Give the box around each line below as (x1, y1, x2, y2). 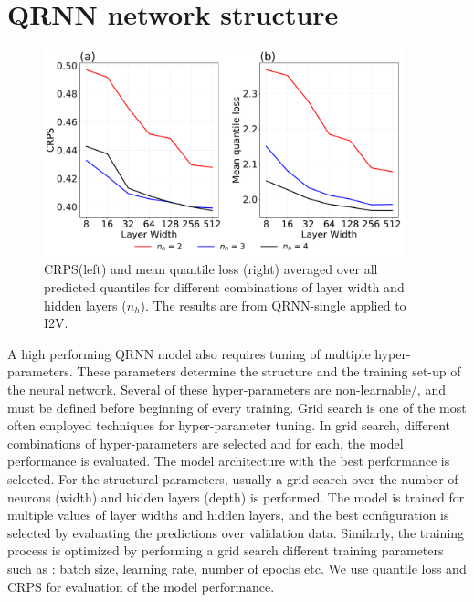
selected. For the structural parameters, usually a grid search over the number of (7, 470, 458, 489)
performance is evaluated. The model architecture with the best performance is (7, 451, 450, 470)
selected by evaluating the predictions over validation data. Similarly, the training (7, 523, 465, 542)
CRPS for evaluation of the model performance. (7, 576, 275, 596)
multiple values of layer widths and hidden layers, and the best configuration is (7, 505, 449, 524)
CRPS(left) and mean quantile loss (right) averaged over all (44, 259, 378, 279)
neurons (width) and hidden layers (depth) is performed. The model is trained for (7, 487, 465, 506)
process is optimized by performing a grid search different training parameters (7, 541, 444, 560)
